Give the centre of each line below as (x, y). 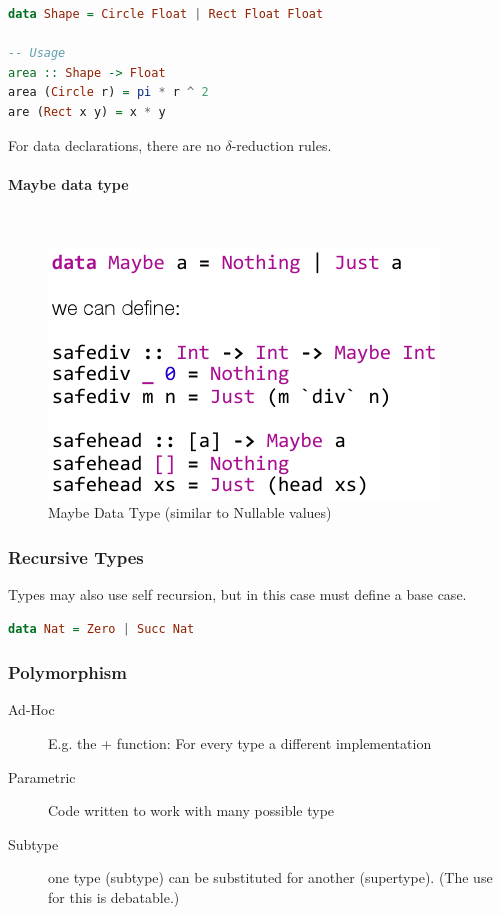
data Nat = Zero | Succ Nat (101, 628)
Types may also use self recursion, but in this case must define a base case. (237, 593)
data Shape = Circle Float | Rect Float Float (166, 14)
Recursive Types (76, 556)
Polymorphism (67, 672)
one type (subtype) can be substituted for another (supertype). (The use (270, 877)
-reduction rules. (281, 144)
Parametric (42, 776)
